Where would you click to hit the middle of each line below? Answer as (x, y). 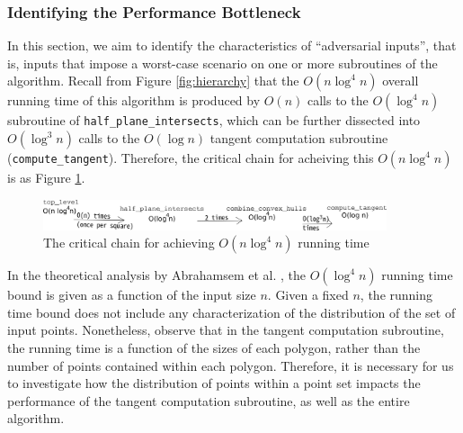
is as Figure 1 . (46, 178)
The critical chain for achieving (129, 243)
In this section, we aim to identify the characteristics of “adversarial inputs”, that (232, 45)
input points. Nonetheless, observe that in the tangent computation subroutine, (226, 330)
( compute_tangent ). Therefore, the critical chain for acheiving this (191, 158)
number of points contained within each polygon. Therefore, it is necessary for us (231, 365)
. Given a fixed (308, 295)
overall (401, 81)
